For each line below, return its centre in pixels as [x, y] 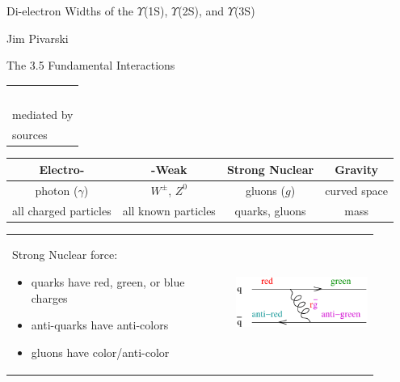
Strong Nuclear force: [65, 255]
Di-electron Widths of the [70, 11]
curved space [357, 190]
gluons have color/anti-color [100, 352]
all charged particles [62, 210]
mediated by [43, 115]
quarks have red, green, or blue [108, 281]
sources [30, 135]
